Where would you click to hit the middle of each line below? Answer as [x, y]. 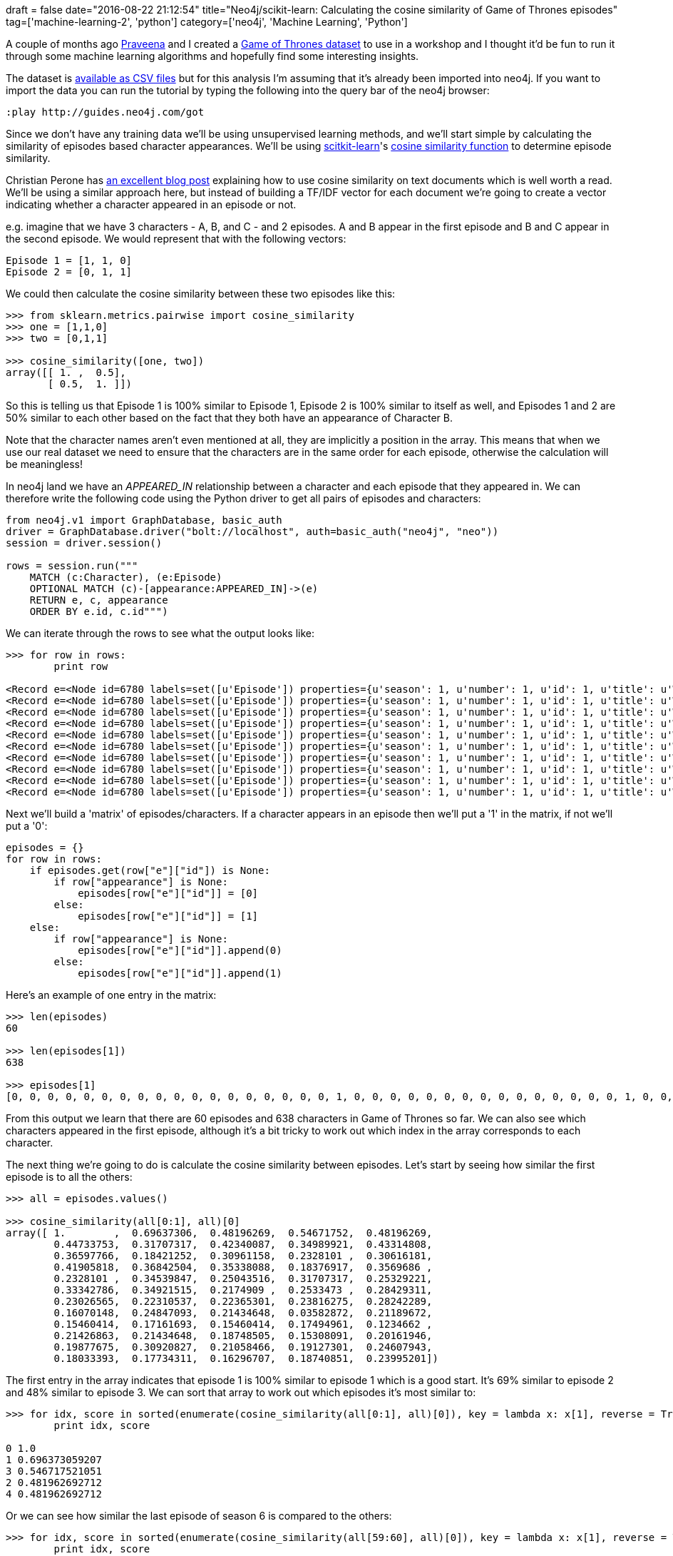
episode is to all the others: [69, 1177]
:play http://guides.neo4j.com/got [105, 112]
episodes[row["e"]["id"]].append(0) [180, 950]
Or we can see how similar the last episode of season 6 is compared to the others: [199, 1516]
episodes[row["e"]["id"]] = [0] [168, 893]
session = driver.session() [84, 543]
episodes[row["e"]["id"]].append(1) [180, 973]
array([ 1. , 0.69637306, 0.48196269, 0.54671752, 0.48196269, [219, 1233]
